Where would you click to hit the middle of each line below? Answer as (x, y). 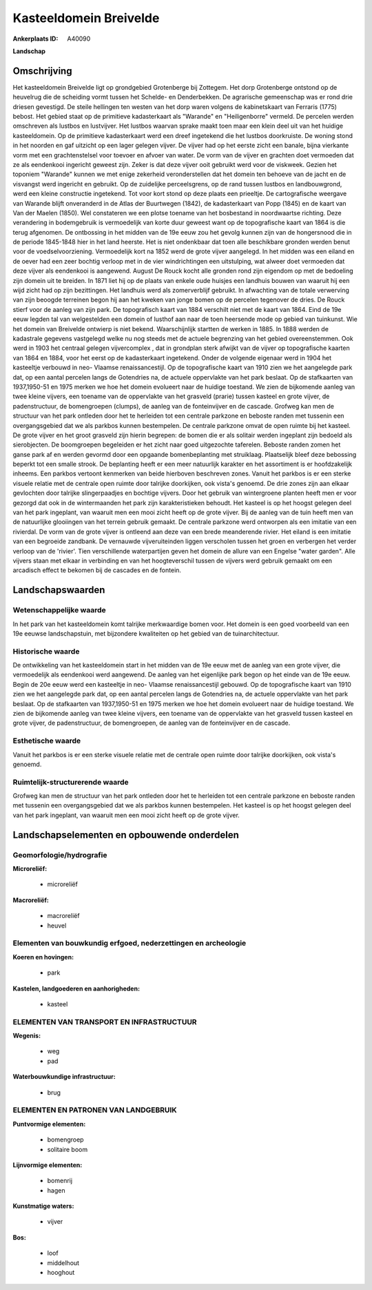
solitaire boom (68, 1149)
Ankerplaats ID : (35, 39)
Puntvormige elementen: (49, 1124)
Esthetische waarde (47, 741)
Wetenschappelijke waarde (59, 610)
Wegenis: (27, 1036)
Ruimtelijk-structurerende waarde (71, 782)
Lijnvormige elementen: (48, 1165)
